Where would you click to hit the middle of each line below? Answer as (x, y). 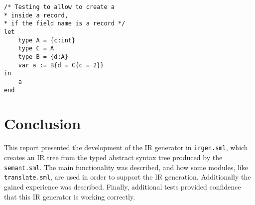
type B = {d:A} (43, 57)
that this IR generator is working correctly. (70, 196)
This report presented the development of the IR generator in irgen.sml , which (126, 147)
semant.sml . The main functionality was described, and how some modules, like (126, 167)
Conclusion (43, 123)
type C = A (36, 49)
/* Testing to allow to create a (59, 7)
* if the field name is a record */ (65, 24)
